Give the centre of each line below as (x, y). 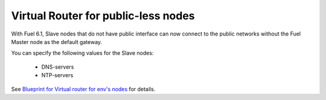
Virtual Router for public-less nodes (103, 16)
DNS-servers (58, 67)
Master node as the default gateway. (57, 42)
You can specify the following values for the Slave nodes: (82, 53)
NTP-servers (57, 75)
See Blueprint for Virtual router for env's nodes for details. (83, 89)
